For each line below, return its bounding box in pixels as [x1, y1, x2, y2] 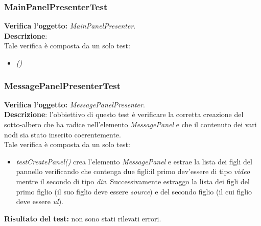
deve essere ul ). [16, 196, 63, 207]
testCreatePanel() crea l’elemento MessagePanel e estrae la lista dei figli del [16, 156, 252, 166]
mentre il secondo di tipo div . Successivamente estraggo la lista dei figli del [16, 176, 250, 186]
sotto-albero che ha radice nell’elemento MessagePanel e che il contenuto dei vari [4, 119, 257, 129]
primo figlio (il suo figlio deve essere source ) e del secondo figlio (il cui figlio [16, 186, 252, 196]
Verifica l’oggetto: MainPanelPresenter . [4, 20, 136, 31]
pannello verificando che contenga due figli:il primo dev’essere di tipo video [16, 166, 250, 177]
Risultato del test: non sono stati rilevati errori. [4, 213, 161, 223]
